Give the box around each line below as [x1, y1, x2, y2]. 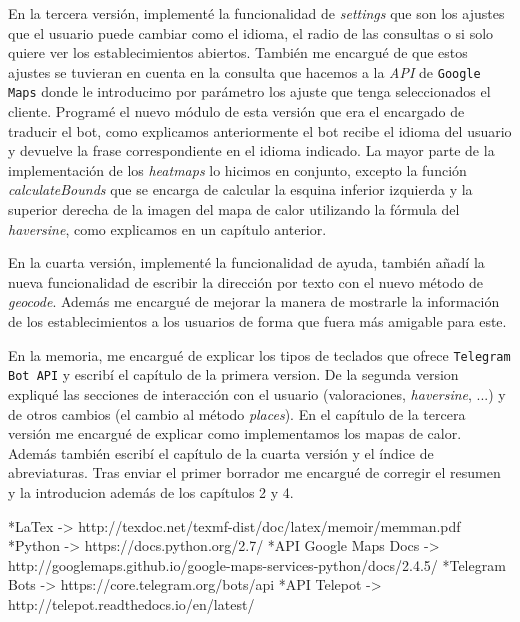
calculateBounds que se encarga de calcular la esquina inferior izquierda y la [8, 179, 473, 200]
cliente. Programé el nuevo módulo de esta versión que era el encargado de [8, 101, 465, 122]
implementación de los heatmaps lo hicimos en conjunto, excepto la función [8, 159, 467, 180]
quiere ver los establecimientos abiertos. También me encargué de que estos [8, 42, 468, 63]
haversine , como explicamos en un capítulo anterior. [8, 218, 327, 239]
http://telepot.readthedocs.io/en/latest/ [8, 593, 255, 614]
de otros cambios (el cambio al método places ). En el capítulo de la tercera [8, 403, 466, 424]
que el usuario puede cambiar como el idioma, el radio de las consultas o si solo [8, 22, 494, 43]
